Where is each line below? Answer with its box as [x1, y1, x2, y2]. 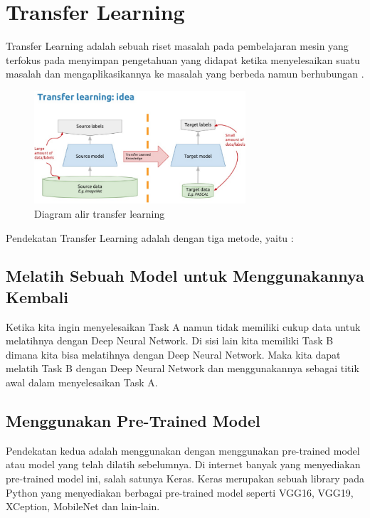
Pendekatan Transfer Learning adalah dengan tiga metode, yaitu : [6, 230, 294, 245]
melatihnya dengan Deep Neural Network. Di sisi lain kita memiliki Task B [6, 333, 334, 348]
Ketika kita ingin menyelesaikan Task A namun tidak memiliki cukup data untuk [6, 319, 361, 334]
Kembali [6, 285, 68, 307]
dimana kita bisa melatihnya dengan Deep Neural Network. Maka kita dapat [6, 347, 341, 361]
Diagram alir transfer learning [34, 206, 165, 221]
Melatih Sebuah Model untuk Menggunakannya [6, 265, 364, 287]
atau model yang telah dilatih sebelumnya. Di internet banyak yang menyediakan [6, 457, 361, 472]
